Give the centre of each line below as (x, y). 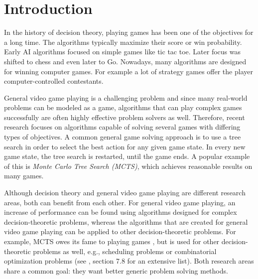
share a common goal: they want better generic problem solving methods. (116, 270)
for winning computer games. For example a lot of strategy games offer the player (129, 71)
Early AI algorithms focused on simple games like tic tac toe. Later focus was (122, 52)
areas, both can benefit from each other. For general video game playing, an (120, 202)
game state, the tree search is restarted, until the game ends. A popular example (127, 156)
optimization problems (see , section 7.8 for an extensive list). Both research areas (129, 261)
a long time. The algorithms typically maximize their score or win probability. (123, 42)
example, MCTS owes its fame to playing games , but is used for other (112, 241)
